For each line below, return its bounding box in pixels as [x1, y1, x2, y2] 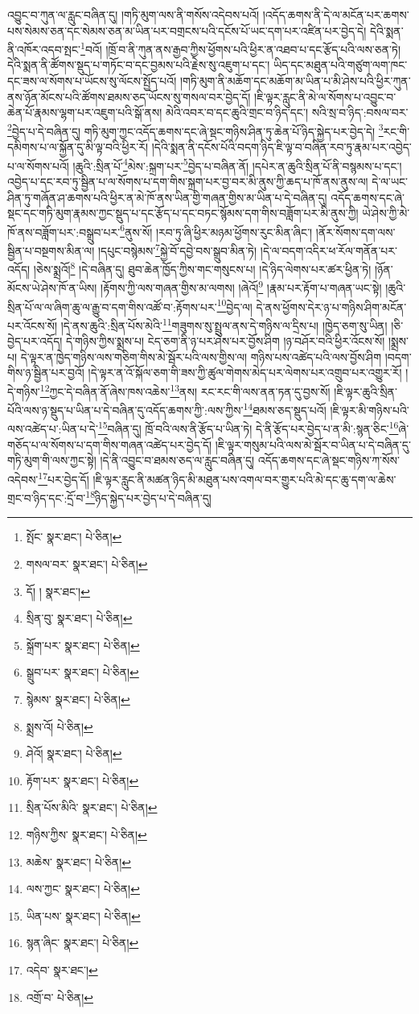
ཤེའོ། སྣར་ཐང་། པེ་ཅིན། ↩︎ [26, 745, 122, 762]
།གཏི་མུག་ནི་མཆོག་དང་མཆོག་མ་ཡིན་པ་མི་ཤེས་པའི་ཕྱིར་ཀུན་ [179, 72, 411, 89]
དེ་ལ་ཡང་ [372, 172, 408, 189]
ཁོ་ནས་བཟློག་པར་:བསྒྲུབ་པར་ [7, 223, 121, 240]
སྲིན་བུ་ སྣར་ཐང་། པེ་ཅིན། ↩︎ [26, 610, 133, 627]
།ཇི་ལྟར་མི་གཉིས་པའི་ [330, 401, 409, 418]
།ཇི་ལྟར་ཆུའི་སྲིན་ [334, 383, 397, 399]
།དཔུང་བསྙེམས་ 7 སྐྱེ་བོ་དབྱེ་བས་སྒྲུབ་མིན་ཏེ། [97, 239, 257, 259]
